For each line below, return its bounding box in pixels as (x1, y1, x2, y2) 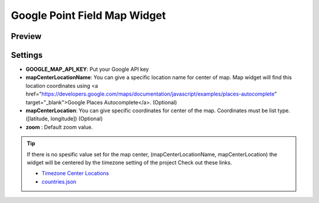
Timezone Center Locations (41, 170, 109, 177)
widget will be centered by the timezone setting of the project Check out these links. (27, 159, 232, 166)
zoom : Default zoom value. (25, 123, 93, 130)
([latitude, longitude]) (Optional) (25, 115, 103, 122)
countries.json (41, 178, 77, 185)
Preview (11, 31, 42, 41)
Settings (11, 50, 43, 60)
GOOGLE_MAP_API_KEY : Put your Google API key (25, 66, 149, 73)
